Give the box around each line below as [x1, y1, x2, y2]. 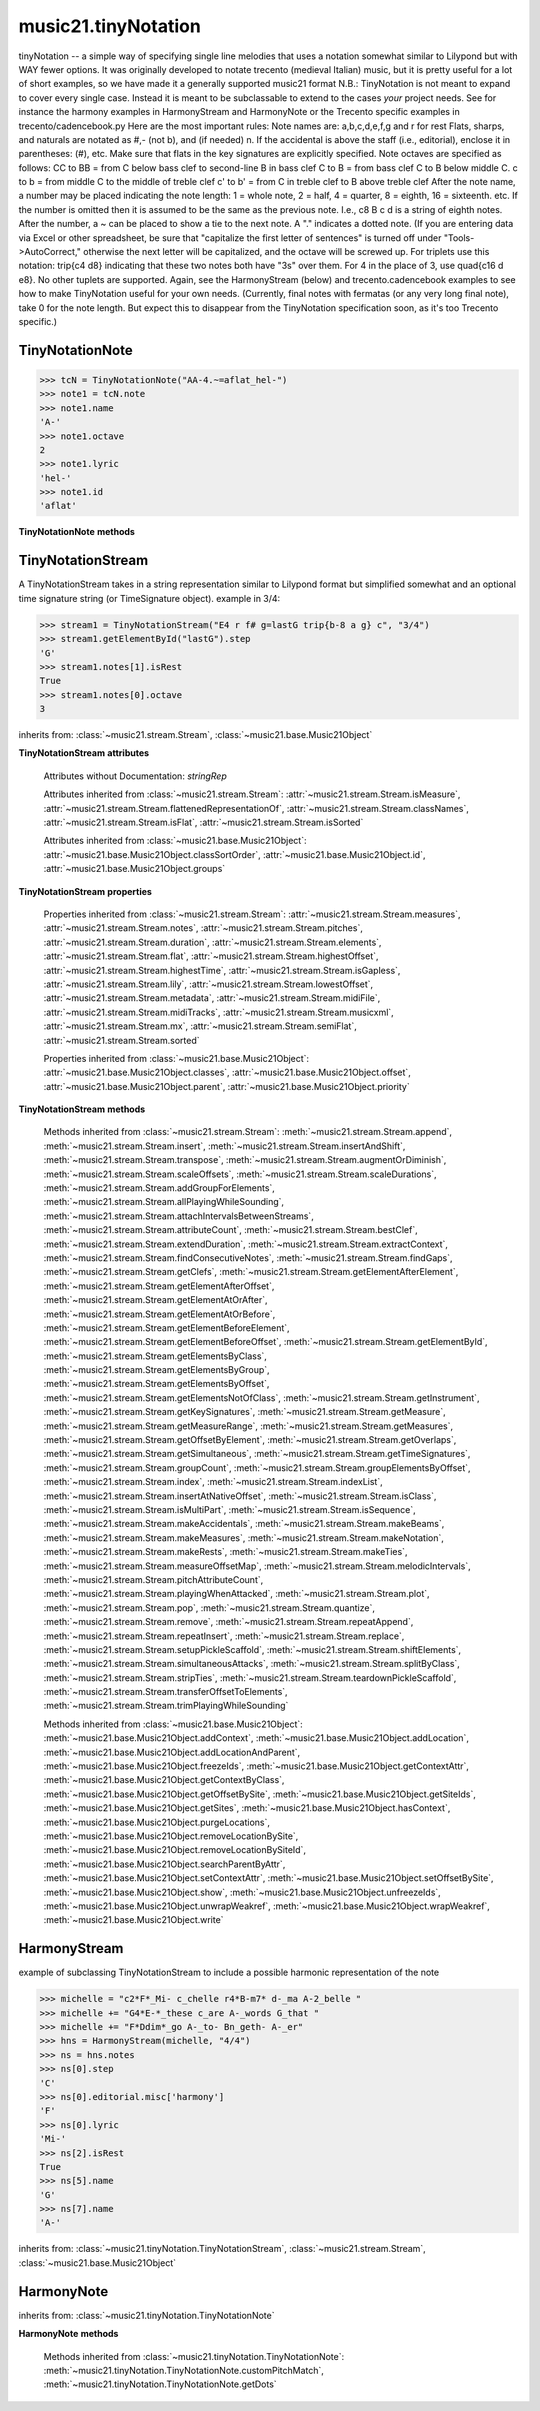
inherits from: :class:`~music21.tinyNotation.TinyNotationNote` [18, 2309, 275, 2321]
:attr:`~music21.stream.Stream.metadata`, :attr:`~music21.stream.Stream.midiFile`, [43, 992, 381, 1004]
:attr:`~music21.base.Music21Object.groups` [43, 863, 226, 875]
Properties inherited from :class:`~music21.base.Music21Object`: [43, 1052, 310, 1064]
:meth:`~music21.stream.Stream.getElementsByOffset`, [43, 1378, 270, 1390]
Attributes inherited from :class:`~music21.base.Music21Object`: [43, 835, 307, 847]
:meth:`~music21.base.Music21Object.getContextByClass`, [43, 1774, 285, 1786]
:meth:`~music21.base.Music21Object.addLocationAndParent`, [43, 1746, 301, 1758]
